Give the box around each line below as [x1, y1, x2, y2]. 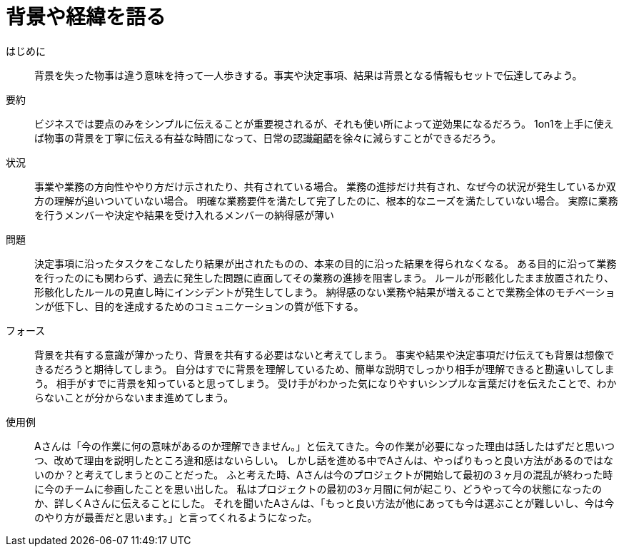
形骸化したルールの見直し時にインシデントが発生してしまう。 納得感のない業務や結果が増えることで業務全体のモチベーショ [34, 285, 615, 298]
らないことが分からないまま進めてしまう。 [34, 391, 234, 404]
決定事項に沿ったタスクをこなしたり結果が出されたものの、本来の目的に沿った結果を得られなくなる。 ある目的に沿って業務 [34, 257, 617, 270]
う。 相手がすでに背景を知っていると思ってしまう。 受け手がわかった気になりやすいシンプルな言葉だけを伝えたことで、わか [34, 377, 617, 389]
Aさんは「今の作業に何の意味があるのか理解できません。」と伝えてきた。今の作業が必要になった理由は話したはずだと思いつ [34, 439, 615, 452]
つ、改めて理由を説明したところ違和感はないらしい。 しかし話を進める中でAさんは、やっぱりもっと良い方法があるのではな [34, 454, 614, 466]
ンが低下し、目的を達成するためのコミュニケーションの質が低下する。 [34, 300, 364, 312]
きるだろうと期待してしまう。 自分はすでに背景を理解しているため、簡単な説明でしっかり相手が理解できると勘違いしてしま [34, 362, 615, 375]
